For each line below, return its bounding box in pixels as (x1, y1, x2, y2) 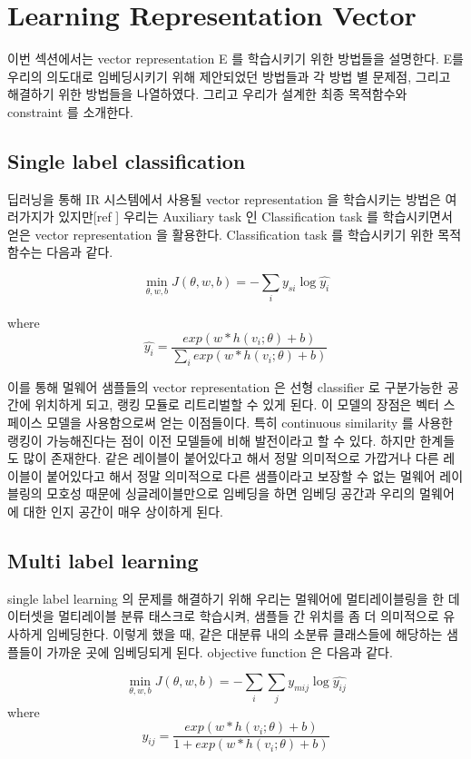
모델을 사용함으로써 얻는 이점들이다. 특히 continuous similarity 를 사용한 (46, 413, 453, 432)
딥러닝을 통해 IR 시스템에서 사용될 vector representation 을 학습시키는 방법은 (7, 189, 441, 208)
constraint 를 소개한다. (7, 102, 133, 121)
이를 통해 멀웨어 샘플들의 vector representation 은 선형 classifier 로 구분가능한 (7, 377, 443, 396)
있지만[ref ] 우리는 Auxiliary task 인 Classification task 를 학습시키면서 (58, 207, 453, 226)
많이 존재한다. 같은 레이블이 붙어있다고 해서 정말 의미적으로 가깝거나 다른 (23, 448, 439, 468)
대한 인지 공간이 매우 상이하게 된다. (23, 502, 223, 521)
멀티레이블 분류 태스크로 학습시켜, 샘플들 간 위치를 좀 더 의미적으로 (58, 606, 439, 626)
